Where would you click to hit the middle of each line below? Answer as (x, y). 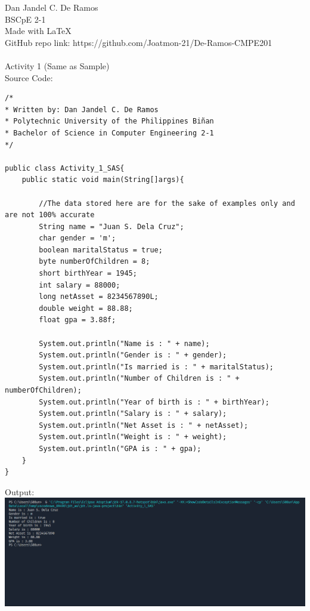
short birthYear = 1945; (88, 274)
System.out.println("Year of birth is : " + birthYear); (154, 402)
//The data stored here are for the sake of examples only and (167, 203)
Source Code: (29, 77)
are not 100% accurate (50, 215)
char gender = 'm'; (77, 238)
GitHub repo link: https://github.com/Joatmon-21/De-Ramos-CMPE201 (139, 42)
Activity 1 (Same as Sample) (57, 65)
